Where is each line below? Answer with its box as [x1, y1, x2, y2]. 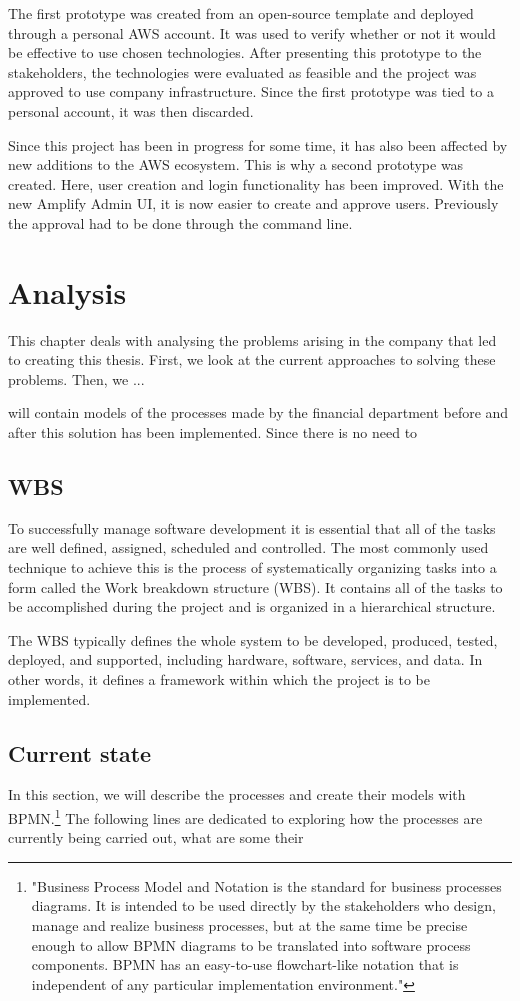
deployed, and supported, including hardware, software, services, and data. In [8, 649, 483, 670]
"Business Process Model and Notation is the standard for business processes [31, 875, 502, 896]
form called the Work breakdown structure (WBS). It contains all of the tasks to [8, 576, 503, 597]
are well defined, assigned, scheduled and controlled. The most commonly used [8, 537, 489, 558]
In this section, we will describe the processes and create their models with [8, 784, 466, 805]
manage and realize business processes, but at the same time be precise [31, 915, 468, 935]
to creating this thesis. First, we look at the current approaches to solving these [8, 349, 496, 370]
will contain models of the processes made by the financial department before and [8, 402, 509, 423]
